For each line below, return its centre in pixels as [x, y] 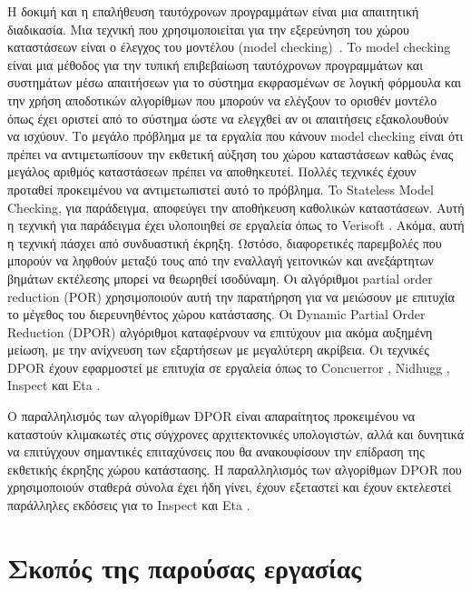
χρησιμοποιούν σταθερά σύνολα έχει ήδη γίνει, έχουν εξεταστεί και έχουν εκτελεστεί [230, 487]
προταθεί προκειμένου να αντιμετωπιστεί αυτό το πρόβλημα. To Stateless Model [221, 189]
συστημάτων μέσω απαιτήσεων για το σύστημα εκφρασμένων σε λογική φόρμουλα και [235, 82]
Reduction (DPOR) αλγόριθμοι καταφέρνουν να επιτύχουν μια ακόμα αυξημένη [220, 331]
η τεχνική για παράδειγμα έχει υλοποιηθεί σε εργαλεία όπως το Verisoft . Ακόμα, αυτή [236, 225]
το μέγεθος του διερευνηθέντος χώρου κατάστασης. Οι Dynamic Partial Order [216, 314]
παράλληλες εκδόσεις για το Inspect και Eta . [129, 505]
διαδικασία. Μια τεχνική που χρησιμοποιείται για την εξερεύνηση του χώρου [208, 29]
